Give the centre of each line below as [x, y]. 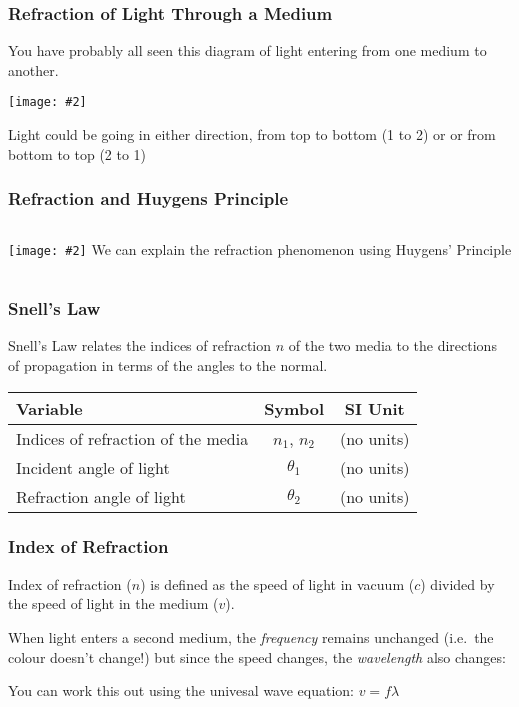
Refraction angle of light [101, 496]
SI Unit [374, 408]
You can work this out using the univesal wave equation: [181, 690]
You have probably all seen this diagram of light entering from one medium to [247, 50]
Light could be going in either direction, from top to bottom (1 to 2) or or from [252, 134]
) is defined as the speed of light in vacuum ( [277, 583]
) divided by [457, 583]
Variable [49, 408]
